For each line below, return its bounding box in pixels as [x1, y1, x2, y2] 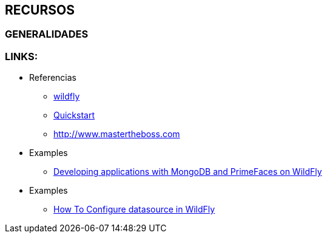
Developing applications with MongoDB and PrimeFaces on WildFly [53, 166, 322, 177]
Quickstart [53, 110, 95, 121]
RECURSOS [5, 2, 75, 18]
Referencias [29, 72, 77, 83]
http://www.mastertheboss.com [53, 129, 180, 140]
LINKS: [5, 50, 38, 63]
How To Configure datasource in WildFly [53, 204, 215, 215]
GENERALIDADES [5, 28, 89, 41]
